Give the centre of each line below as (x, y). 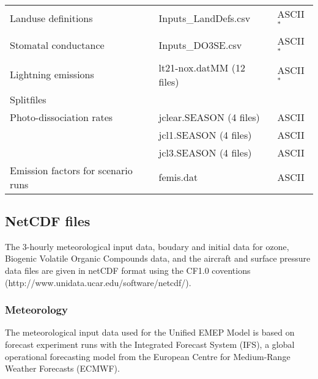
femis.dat (178, 177)
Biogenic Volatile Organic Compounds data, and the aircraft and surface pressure (158, 258)
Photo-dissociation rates (61, 117)
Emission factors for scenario (71, 170)
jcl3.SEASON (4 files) (205, 152)
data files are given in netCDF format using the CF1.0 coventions (128, 270)
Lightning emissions (52, 75)
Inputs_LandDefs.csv (205, 18)
